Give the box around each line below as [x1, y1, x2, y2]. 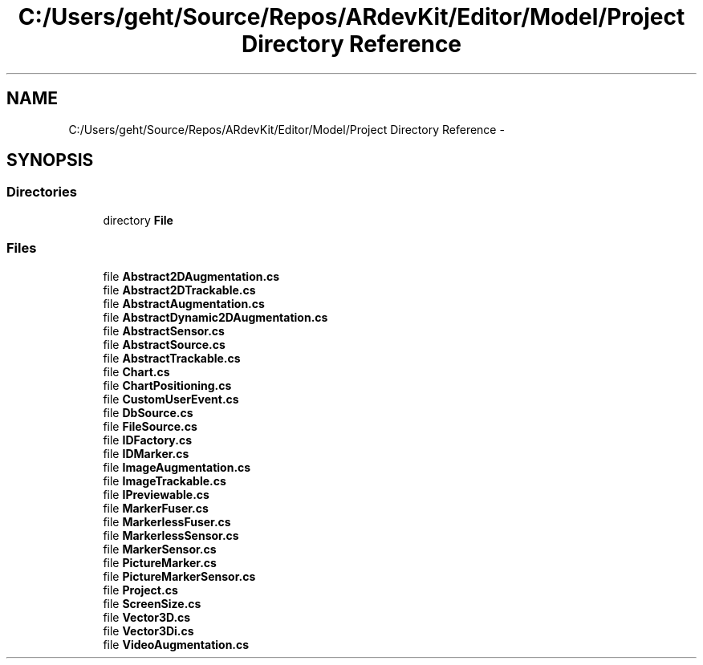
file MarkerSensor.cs [103, 541, 217, 556]
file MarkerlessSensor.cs [103, 528, 239, 542]
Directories [6, 184, 77, 201]
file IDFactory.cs [103, 432, 192, 447]
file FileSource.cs [103, 419, 197, 433]
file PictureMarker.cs [103, 555, 217, 570]
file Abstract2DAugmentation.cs [103, 269, 280, 283]
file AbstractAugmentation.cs [103, 296, 265, 310]
